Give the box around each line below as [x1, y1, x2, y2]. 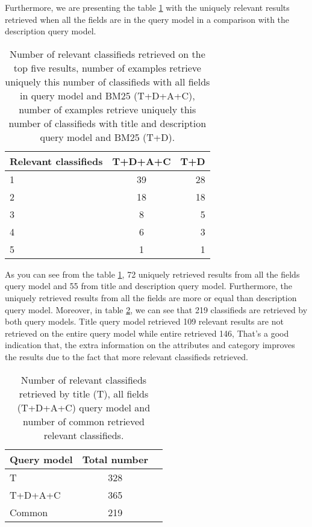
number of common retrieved [23, 414, 145, 428]
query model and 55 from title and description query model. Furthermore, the [5, 279, 292, 292]
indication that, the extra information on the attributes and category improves [5, 338, 295, 351]
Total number [82, 452, 149, 466]
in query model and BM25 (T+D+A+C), [19, 88, 195, 102]
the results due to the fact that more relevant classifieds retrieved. [5, 350, 248, 363]
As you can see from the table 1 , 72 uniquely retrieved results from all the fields [5, 267, 300, 280]
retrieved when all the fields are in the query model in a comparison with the [5, 13, 290, 25]
